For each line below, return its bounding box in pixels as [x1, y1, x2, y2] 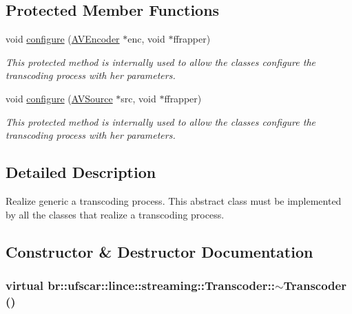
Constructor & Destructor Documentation [6, 240, 313, 262]
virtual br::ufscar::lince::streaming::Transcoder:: [6, 276, 275, 293]
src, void [121, 91, 156, 105]
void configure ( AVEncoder [6, 32, 120, 46]
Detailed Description [6, 161, 156, 183]
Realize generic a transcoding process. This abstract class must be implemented [6, 193, 342, 208]
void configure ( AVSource [6, 91, 113, 105]
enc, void [127, 32, 165, 46]
